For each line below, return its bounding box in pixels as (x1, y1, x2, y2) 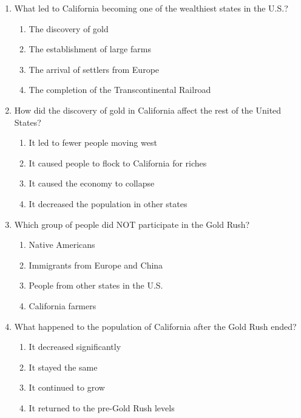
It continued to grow (29, 381, 105, 394)
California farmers (29, 299, 96, 312)
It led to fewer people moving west (29, 136, 157, 149)
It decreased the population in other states (29, 197, 188, 210)
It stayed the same (29, 360, 98, 373)
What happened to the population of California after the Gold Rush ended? (14, 320, 297, 332)
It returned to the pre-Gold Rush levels (29, 401, 175, 414)
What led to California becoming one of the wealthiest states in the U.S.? (14, 2, 288, 14)
